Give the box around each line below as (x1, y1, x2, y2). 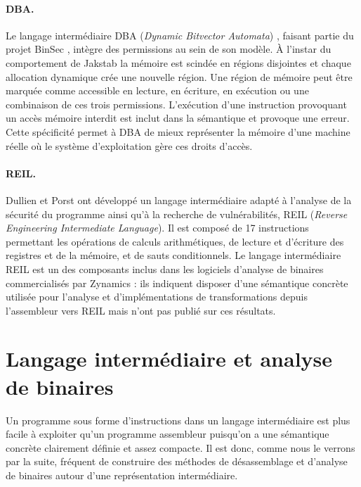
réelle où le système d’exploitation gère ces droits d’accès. (6, 138, 253, 153)
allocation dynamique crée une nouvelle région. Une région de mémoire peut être (6, 69, 353, 84)
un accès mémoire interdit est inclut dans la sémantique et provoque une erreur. (6, 110, 350, 125)
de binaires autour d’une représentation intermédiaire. (6, 467, 238, 482)
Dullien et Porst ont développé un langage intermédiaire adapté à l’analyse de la (6, 192, 352, 207)
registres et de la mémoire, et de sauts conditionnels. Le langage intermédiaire (6, 248, 341, 263)
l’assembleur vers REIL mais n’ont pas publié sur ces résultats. (6, 303, 276, 317)
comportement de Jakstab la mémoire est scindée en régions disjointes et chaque (6, 55, 351, 70)
